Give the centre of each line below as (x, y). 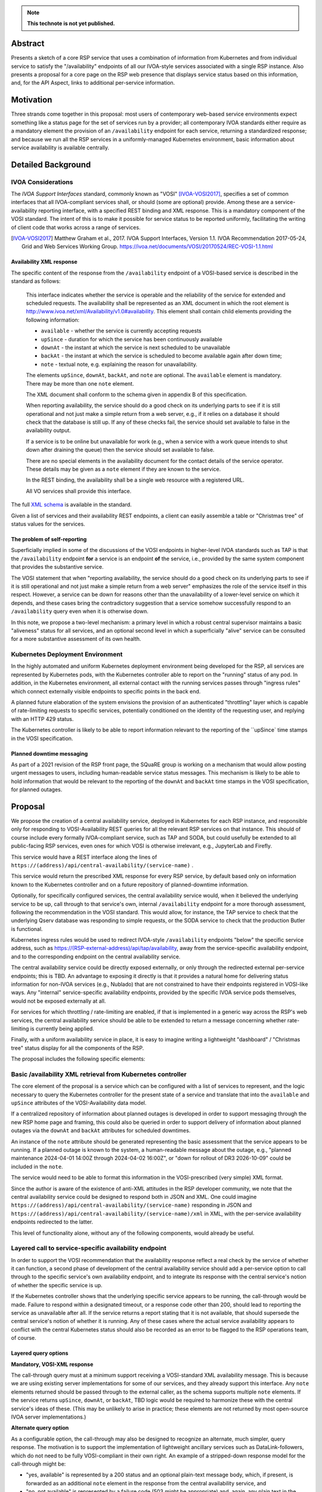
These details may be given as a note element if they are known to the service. (123, 469)
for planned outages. (37, 790)
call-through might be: (38, 1464)
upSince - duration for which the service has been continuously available (132, 339)
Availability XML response (44, 262)
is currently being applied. (62, 1029)
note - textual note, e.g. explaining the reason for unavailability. (119, 364)
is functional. (27, 929)
